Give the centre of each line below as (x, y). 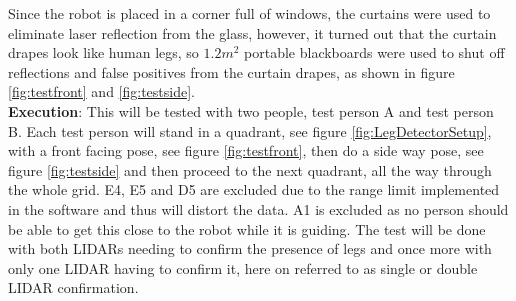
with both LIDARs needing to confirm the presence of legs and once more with (250, 248)
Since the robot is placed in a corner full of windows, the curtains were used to (249, 13)
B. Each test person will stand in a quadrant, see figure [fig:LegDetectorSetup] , (250, 130)
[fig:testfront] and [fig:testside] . (102, 91)
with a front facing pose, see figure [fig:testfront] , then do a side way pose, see (246, 150)
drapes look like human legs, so (103, 52)
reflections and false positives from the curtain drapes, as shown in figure (231, 71)
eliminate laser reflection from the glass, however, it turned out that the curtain (252, 32)
